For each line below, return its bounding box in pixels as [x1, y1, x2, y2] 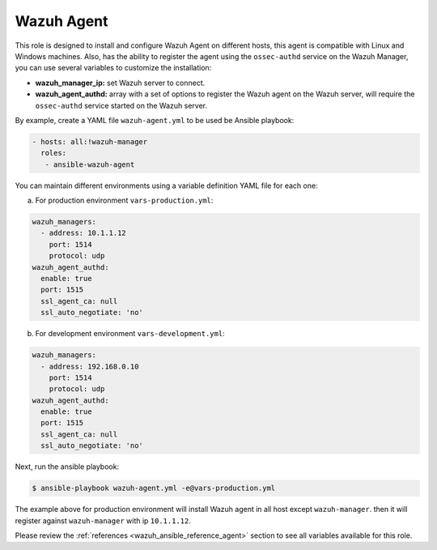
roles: [40, 148, 67, 158]
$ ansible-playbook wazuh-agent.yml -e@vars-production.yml [32, 484, 276, 493]
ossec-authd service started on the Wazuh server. [35, 100, 208, 110]
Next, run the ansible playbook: [15, 462, 120, 471]
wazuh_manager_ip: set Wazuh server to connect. [35, 78, 206, 87]
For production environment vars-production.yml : [35, 195, 214, 206]
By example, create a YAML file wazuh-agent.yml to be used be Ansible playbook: [15, 115, 295, 125]
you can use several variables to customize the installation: [15, 63, 212, 73]
